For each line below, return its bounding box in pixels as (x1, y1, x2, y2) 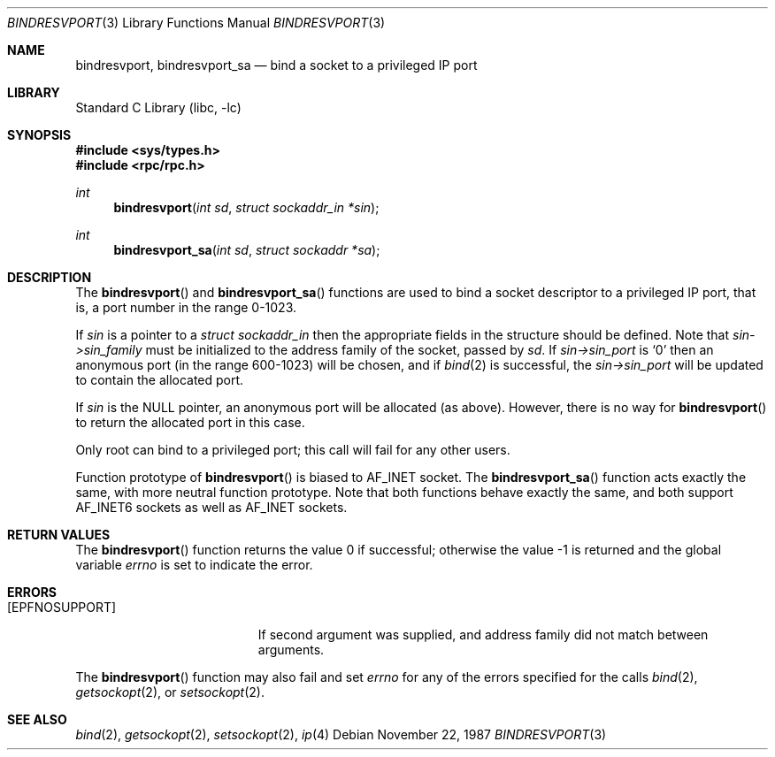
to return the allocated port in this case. (75, 415, 305, 430)
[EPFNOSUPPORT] (7, 600, 117, 615)
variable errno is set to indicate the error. (75, 557, 313, 572)
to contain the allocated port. (75, 372, 244, 387)
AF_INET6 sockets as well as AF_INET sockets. (75, 500, 348, 515)
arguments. (257, 642, 325, 657)
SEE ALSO (7, 712, 67, 727)
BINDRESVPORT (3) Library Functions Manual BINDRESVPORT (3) (7, 15, 386, 30)
